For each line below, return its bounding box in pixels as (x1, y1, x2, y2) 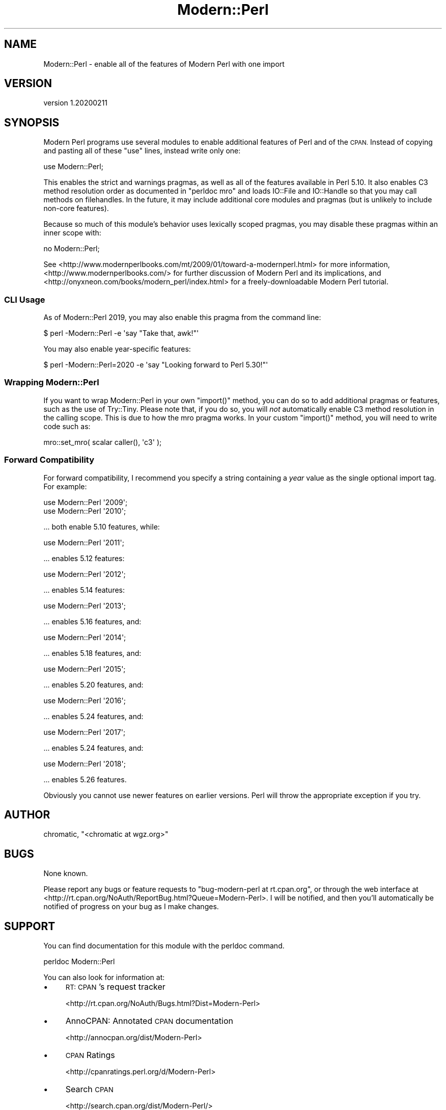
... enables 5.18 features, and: (43, 648, 142, 657)
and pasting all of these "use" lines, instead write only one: (43, 146, 241, 155)
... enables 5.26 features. (43, 775, 127, 784)
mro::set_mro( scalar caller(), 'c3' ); (43, 437, 162, 446)
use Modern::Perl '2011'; (43, 538, 124, 547)
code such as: (43, 421, 91, 431)
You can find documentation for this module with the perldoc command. (43, 941, 285, 950)
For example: (43, 482, 87, 491)
